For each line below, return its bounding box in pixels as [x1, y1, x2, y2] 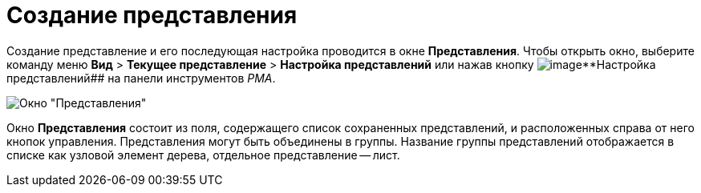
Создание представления [6, 2, 298, 29]
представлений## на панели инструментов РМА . [6, 70, 276, 85]
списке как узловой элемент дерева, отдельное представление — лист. [6, 147, 400, 162]
